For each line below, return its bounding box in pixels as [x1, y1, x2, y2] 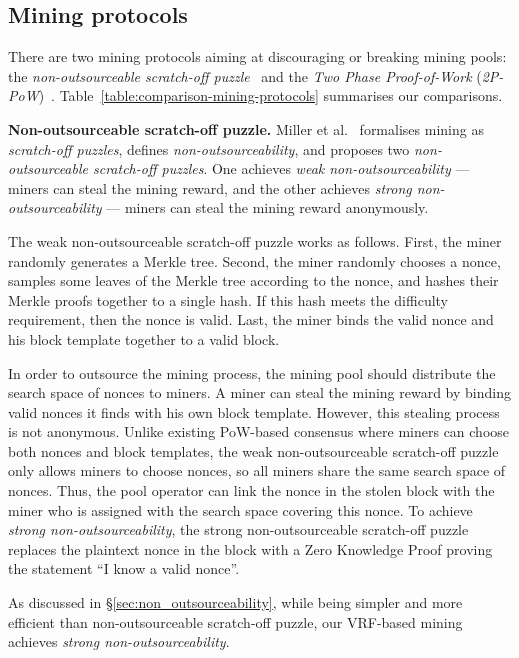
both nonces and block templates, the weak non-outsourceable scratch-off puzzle [8, 440, 499, 461]
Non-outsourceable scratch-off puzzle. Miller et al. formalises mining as [8, 118, 484, 139]
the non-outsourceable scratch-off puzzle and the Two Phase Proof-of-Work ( [8, 65, 482, 86]
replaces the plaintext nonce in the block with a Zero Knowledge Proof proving [8, 538, 493, 559]
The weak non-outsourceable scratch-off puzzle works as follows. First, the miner [8, 230, 502, 251]
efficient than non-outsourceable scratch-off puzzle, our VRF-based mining [8, 611, 463, 632]
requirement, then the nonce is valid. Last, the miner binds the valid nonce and [8, 309, 494, 330]
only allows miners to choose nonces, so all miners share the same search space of [8, 460, 506, 481]
